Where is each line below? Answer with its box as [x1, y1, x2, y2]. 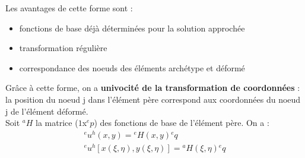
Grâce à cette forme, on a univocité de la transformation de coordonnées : [5, 81, 300, 94]
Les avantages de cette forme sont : [5, 2, 133, 14]
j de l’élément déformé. [5, 105, 88, 117]
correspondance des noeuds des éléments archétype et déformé [19, 61, 245, 74]
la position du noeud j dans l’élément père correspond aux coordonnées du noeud [5, 93, 301, 105]
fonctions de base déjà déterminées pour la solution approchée [19, 21, 245, 34]
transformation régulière [19, 42, 107, 54]
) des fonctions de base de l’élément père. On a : [94, 116, 269, 129]
